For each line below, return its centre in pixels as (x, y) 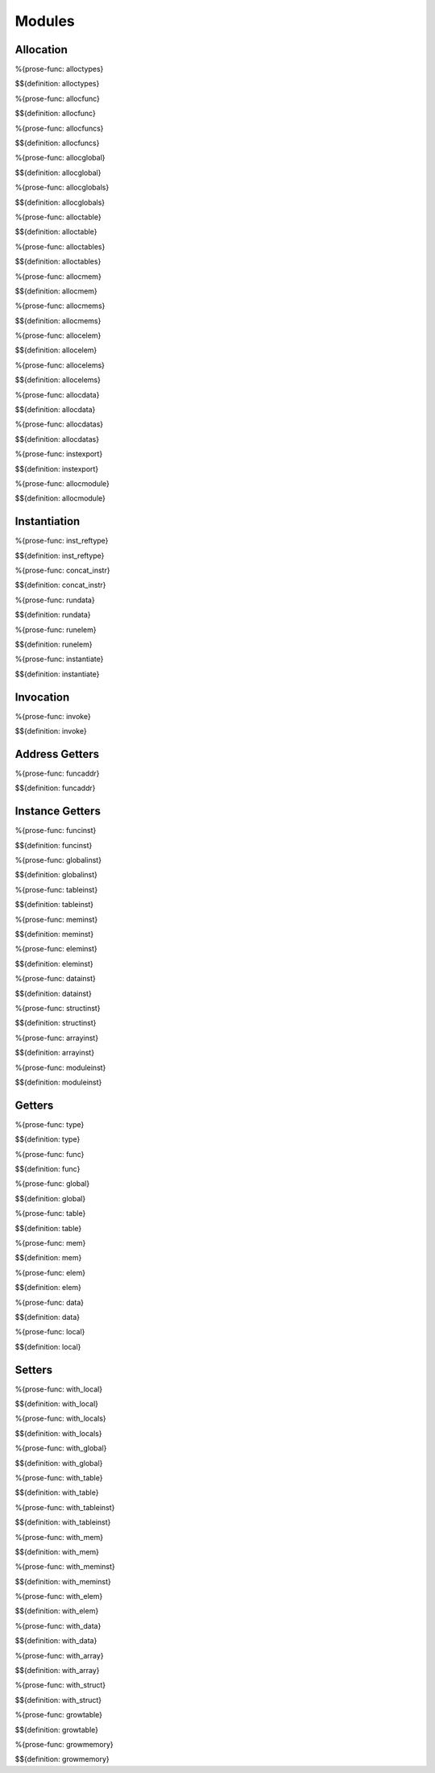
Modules (45, 21)
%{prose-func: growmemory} (64, 1744)
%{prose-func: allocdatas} (59, 424)
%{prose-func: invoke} (53, 716)
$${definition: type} (48, 1139)
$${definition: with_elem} (57, 1611)
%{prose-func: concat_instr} (62, 570)
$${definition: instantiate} (57, 674)
